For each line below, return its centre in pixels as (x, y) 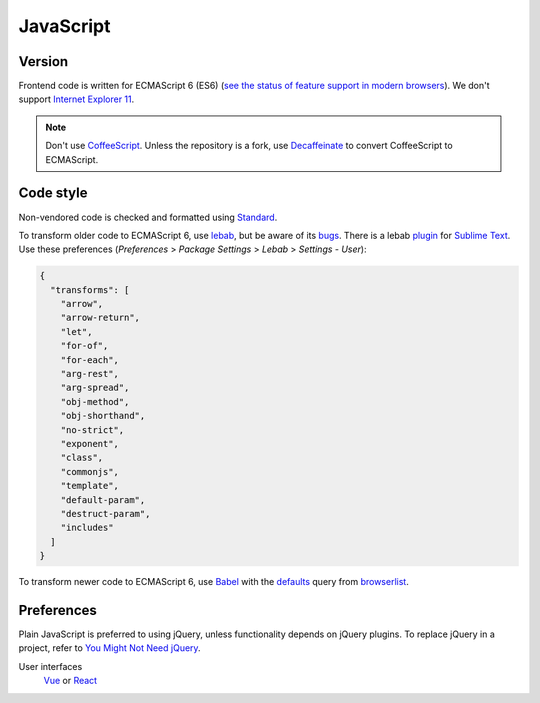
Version (43, 61)
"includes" (87, 528)
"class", (82, 458)
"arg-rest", (90, 374)
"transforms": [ (90, 289)
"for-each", (90, 359)
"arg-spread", (95, 388)
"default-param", (103, 499)
